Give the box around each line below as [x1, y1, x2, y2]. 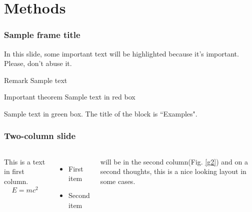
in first [4, 166, 24, 176]
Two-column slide [4, 129, 76, 142]
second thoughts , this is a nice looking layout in [100, 166, 246, 176]
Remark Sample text [4, 74, 67, 85]
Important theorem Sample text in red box [4, 91, 135, 102]
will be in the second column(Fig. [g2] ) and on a [100, 156, 248, 166]
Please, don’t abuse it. [4, 58, 72, 68]
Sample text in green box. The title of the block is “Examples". [4, 108, 197, 118]
